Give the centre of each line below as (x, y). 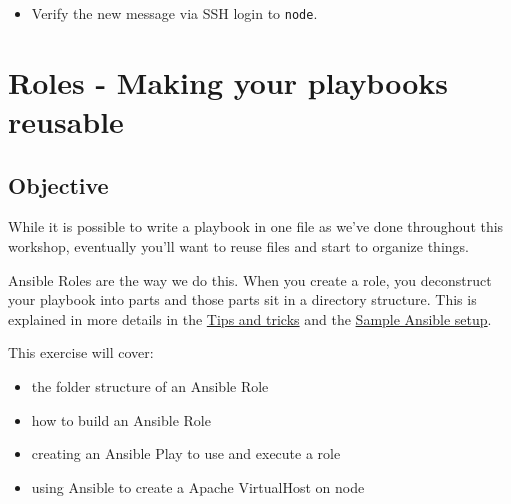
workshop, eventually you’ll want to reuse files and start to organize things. (238, 246)
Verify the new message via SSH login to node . (174, 13)
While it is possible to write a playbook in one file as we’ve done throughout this (256, 226)
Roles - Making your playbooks (228, 81)
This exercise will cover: (81, 352)
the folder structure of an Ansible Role (150, 385)
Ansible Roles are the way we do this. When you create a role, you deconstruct (250, 279)
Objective (58, 184)
